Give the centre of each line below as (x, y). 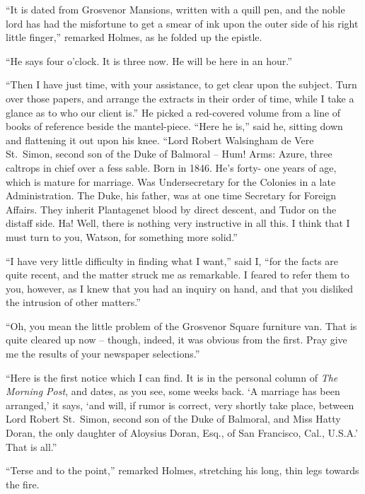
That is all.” (31, 446)
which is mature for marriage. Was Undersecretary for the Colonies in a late (171, 181)
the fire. (23, 484)
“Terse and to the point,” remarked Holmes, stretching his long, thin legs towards (182, 470)
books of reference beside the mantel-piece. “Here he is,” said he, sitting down (174, 126)
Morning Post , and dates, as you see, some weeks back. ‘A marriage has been (173, 391)
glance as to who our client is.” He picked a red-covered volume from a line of (173, 112)
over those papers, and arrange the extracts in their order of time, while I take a (180, 98)
